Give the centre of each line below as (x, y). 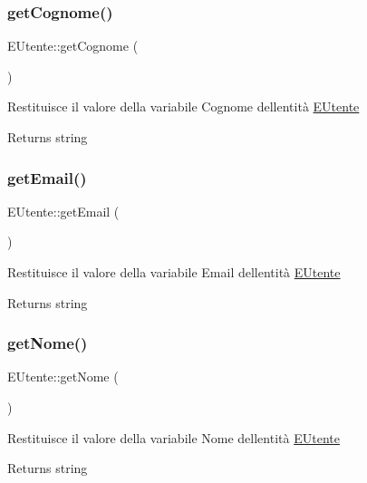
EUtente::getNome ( (63, 377)
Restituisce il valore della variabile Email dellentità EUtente (174, 272)
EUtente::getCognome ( (73, 46)
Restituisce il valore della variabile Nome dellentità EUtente (174, 437)
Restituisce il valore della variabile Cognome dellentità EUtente (183, 106)
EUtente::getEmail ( (63, 211)
